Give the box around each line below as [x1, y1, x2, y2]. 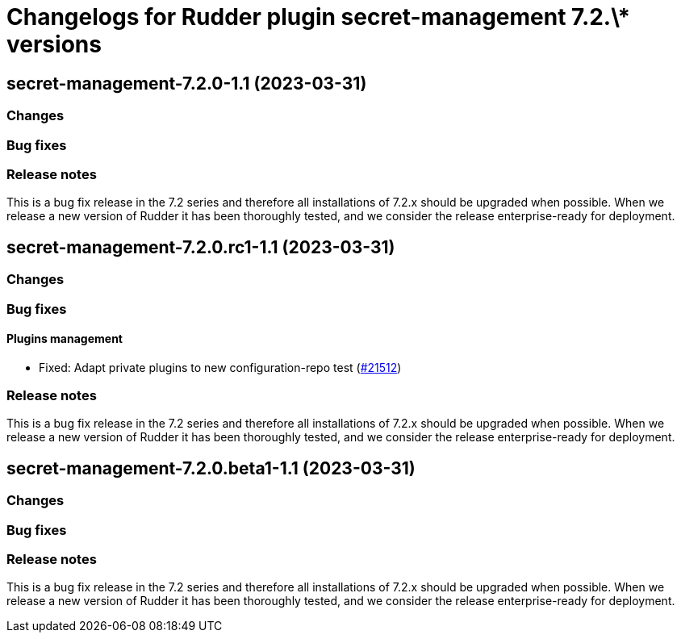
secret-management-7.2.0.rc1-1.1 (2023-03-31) [6, 236, 395, 257]
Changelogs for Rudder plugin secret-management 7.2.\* [6, 3, 631, 31]
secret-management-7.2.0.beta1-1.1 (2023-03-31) [6, 457, 416, 478]
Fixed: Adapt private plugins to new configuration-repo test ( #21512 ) [39, 360, 402, 374]
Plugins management [6, 332, 123, 346]
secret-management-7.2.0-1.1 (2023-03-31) [6, 73, 367, 94]
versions [6, 31, 102, 58]
